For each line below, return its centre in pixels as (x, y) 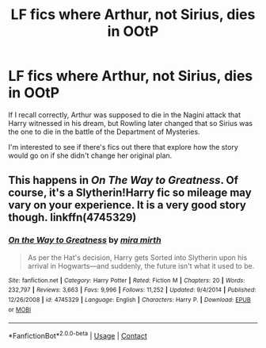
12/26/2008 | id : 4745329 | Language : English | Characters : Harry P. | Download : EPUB (129, 300)
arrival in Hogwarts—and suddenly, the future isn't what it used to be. (141, 266)
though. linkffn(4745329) (72, 218)
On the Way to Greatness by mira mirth (85, 240)
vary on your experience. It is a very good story (127, 205)
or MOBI (20, 310)
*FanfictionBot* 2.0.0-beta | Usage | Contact (78, 335)
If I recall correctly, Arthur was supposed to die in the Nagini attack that (125, 115)
